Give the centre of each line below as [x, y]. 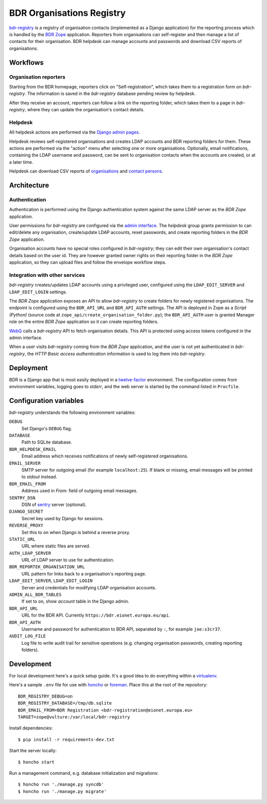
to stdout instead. [39, 477]
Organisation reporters [37, 77]
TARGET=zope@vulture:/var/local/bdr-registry [74, 717]
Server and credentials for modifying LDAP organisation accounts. [89, 587]
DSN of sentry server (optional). [54, 504]
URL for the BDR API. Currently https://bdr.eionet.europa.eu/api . [96, 615]
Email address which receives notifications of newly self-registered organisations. [105, 456]
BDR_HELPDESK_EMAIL [33, 449]
